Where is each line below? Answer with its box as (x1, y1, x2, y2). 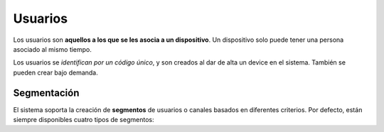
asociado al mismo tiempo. (13, 45, 92, 53)
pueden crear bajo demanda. (13, 68, 99, 77)
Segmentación (13, 87, 80, 99)
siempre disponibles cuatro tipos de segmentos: (13, 116, 154, 124)
